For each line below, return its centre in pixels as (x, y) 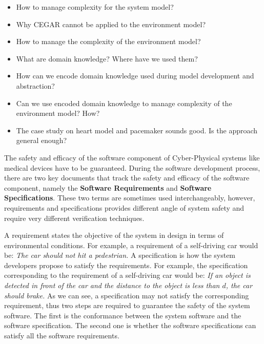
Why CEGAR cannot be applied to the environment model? (111, 24)
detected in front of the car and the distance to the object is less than (112, 285)
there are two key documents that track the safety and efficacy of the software (127, 178)
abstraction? (35, 85)
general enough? (42, 140)
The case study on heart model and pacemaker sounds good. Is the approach (137, 130)
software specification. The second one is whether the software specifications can (130, 325)
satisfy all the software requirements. (62, 336)
